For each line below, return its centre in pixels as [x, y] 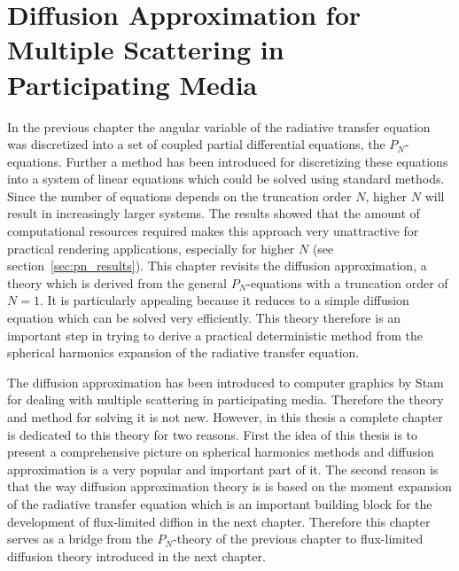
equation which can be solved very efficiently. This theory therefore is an [204, 318]
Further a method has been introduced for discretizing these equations [257, 161]
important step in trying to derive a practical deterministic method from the [215, 335]
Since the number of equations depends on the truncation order [179, 196]
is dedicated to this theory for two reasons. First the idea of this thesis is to [213, 434]
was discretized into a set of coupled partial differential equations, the [196, 144]
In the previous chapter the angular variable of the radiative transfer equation [219, 126]
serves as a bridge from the [80, 539]
